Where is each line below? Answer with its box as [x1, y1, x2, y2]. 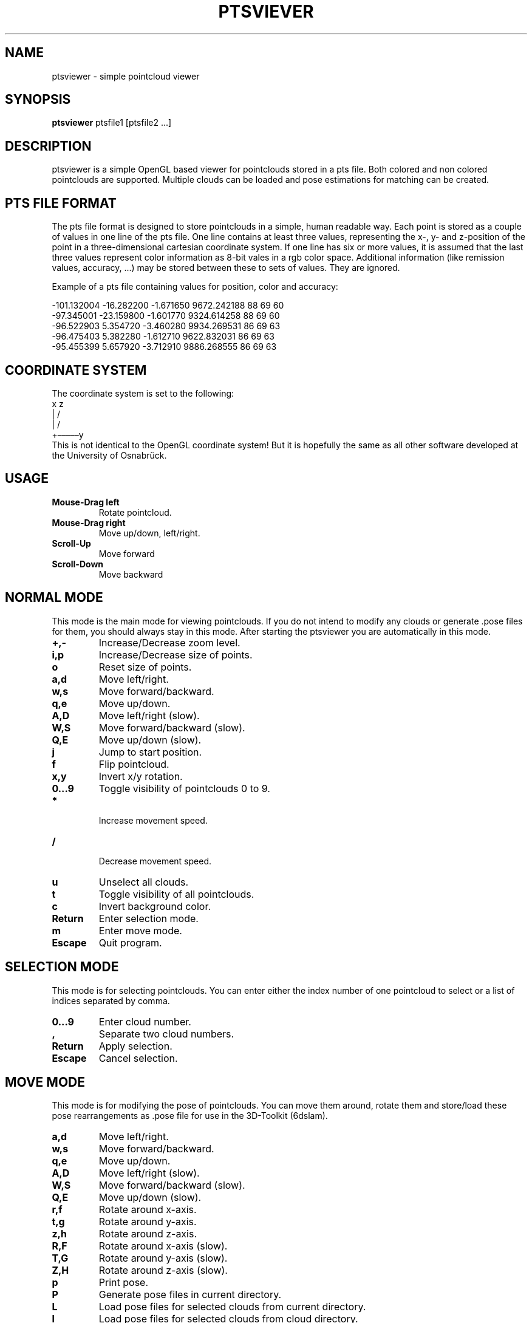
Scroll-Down [52, 558, 103, 569]
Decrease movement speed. [98, 855, 211, 866]
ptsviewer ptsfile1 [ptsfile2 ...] [52, 117, 172, 128]
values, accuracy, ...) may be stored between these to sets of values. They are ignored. [52, 262, 400, 273]
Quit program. [98, 936, 162, 949]
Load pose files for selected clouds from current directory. [98, 1301, 366, 1313]
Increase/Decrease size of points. [98, 648, 253, 661]
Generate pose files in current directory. [98, 1288, 282, 1301]
